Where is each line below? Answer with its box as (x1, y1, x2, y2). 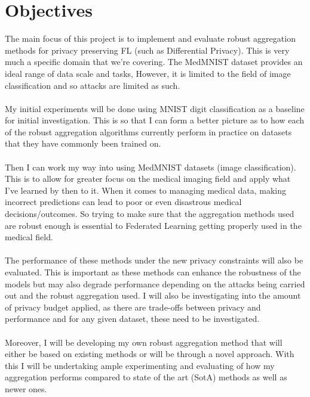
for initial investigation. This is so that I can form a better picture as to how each (5, 114, 305, 126)
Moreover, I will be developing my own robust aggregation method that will (5, 336, 283, 348)
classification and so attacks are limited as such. (5, 79, 180, 91)
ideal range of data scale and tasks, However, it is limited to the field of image (5, 67, 291, 79)
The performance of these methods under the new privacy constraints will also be (5, 254, 303, 266)
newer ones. (5, 382, 47, 395)
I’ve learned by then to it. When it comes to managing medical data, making (5, 184, 287, 196)
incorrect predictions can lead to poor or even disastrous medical (5, 196, 242, 208)
